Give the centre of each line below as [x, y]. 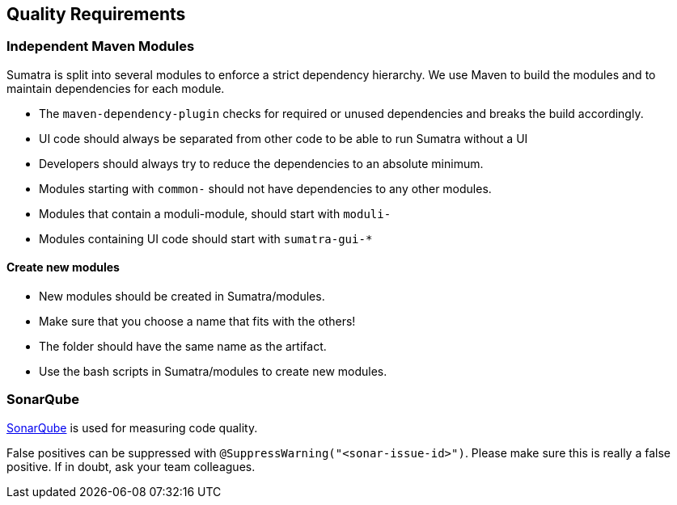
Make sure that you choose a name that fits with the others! [197, 322]
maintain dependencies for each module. [116, 88]
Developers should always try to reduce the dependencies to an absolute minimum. [261, 163]
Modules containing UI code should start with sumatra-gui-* [206, 238]
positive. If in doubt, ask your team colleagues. [131, 466]
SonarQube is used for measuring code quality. [132, 427]
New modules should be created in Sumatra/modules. [182, 297]
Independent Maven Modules [101, 46]
